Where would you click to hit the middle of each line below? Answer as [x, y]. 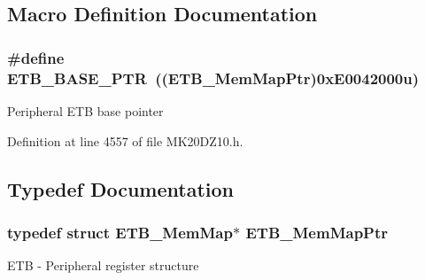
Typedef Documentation [120, 188]
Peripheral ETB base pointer [85, 110]
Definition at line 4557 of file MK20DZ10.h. [125, 140]
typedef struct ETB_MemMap [120, 232]
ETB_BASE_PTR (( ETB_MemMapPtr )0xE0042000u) [213, 78]
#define [36, 57]
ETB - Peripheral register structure [103, 265]
